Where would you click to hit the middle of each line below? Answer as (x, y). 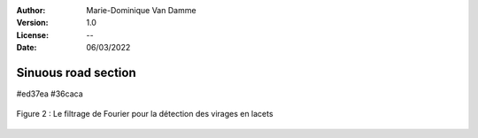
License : (32, 34)
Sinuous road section (76, 72)
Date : (27, 48)
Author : (31, 10)
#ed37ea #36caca (50, 94)
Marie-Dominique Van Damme (141, 10)
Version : (32, 23)
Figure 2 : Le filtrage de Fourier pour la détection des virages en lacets (145, 114)
